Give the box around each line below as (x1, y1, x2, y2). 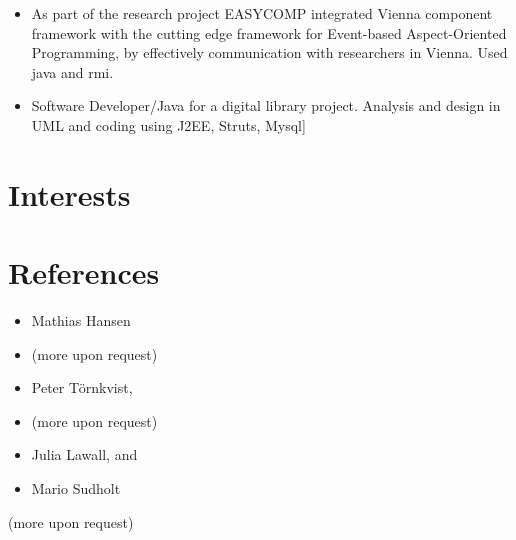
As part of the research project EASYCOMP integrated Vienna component (31, 3, 493, 23)
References (8, 252, 160, 293)
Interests (8, 173, 131, 214)
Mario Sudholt (31, 478, 121, 499)
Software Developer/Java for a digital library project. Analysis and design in (31, 95, 501, 116)
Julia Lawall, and (31, 444, 138, 465)
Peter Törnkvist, (31, 377, 133, 398)
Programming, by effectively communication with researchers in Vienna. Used (31, 42, 508, 63)
